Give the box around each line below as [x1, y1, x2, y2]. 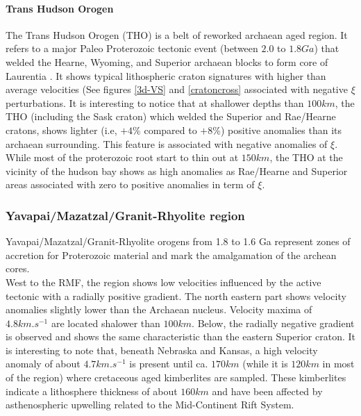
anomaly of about [6, 356, 81, 371]
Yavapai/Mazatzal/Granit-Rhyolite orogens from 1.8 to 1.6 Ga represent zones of [6, 234, 351, 249]
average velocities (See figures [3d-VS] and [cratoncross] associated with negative [6, 82, 348, 97]
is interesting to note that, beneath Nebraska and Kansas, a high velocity [6, 342, 318, 357]
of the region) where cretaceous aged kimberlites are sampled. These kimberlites [6, 370, 346, 385]
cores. [6, 261, 30, 276]
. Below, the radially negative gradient [192, 315, 355, 330]
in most [322, 356, 355, 371]
